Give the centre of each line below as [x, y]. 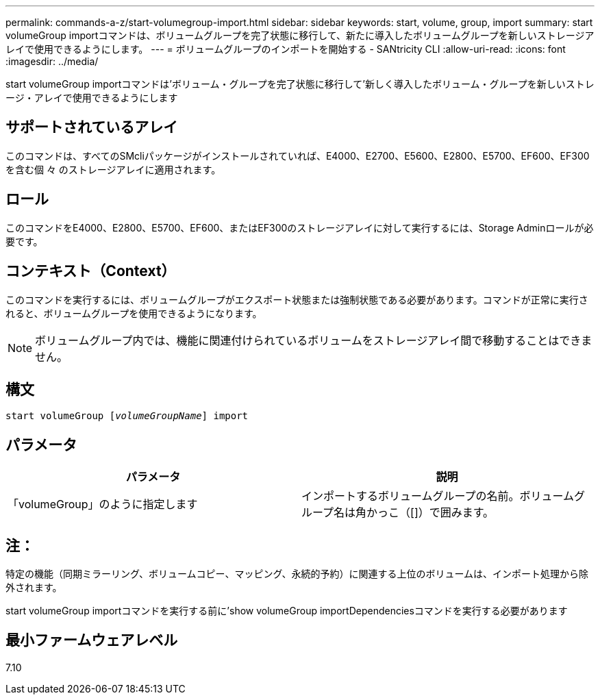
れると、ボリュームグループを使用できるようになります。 [134, 313]
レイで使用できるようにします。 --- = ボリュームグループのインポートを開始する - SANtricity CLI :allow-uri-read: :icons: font [286, 49]
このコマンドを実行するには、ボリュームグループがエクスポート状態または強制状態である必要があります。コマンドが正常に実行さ [297, 299]
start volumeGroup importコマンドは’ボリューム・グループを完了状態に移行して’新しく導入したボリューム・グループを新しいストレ [300, 84]
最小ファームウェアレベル [92, 640]
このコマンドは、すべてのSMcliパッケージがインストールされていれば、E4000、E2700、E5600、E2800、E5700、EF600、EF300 [298, 155]
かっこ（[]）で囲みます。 [430, 513]
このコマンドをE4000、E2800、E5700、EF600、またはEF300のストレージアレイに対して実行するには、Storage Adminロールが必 [300, 227]
